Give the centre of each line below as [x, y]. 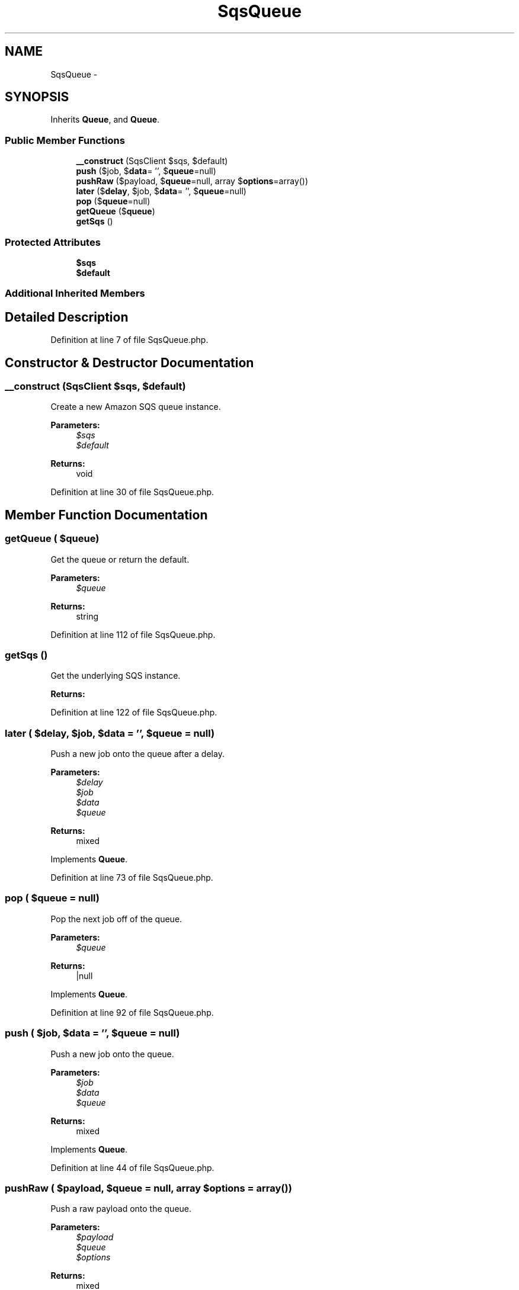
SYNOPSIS [37, 97]
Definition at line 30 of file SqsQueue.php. [132, 492]
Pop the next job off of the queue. [116, 919]
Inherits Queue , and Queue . [105, 120]
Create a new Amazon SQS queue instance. [136, 407]
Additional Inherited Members [75, 293]
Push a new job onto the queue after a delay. [137, 754]
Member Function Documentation [106, 515]
